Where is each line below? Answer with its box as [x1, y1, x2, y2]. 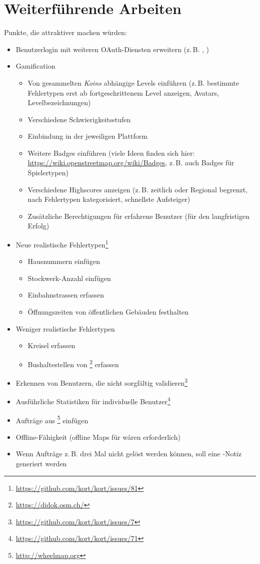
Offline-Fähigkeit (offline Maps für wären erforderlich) [15, 431, 180, 442]
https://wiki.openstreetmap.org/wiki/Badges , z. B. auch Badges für [27, 157, 234, 168]
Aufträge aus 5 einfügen [15, 413, 88, 425]
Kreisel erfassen [27, 340, 75, 351]
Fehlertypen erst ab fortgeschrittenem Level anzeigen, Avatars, [27, 87, 219, 98]
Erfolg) [27, 220, 49, 231]
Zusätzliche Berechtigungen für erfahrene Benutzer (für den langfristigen [27, 210, 249, 221]
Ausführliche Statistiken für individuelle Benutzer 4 [15, 395, 170, 406]
